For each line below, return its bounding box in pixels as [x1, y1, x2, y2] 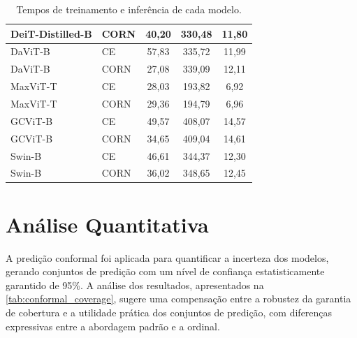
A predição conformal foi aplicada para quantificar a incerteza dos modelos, [6, 250, 329, 265]
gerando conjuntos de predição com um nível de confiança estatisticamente [6, 264, 325, 279]
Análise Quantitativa [6, 210, 209, 238]
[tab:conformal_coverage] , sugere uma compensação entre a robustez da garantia [6, 291, 351, 306]
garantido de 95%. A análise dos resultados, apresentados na [6, 277, 264, 292]
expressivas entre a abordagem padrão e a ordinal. [6, 318, 220, 333]
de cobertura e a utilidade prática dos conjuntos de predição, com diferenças [6, 304, 333, 319]
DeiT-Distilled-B [10, 26, 92, 41]
